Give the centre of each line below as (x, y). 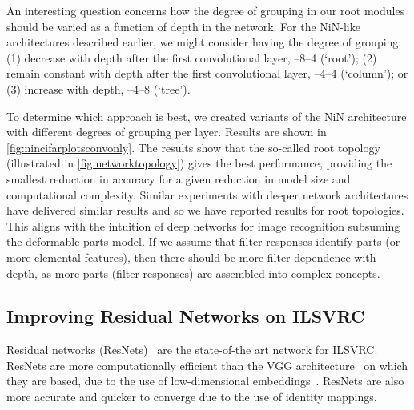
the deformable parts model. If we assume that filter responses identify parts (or (203, 241)
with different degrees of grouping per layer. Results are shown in (167, 132)
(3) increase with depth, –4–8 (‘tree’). (98, 88)
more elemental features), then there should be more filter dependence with (191, 257)
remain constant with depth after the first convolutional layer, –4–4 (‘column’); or (207, 73)
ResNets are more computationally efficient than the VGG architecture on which (207, 365)
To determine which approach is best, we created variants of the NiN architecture (207, 116)
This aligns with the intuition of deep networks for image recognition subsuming (203, 225)
